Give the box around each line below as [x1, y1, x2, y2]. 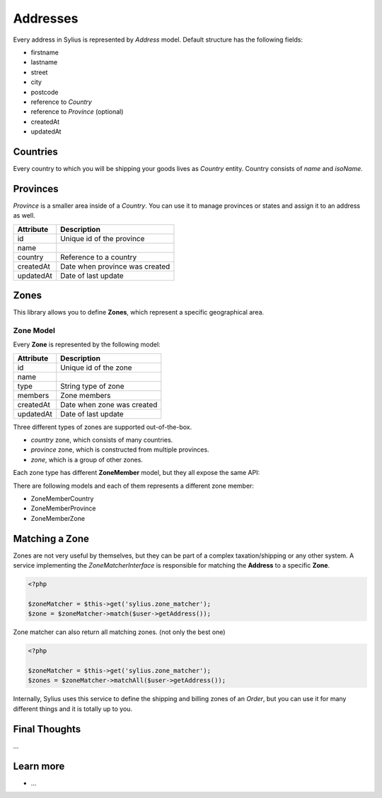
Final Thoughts [13, 723, 81, 735]
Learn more [13, 760, 65, 772]
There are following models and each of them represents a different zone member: [13, 481, 255, 490]
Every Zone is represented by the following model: [13, 340, 161, 349]
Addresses [13, 11, 79, 26]
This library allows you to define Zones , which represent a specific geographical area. [13, 308, 265, 317]
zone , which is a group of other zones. [30, 455, 143, 464]
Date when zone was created [60, 399, 158, 409]
